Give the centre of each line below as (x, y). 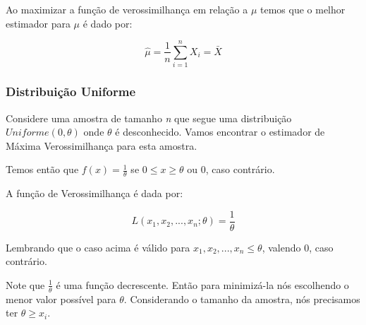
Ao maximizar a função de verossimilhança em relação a (127, 9)
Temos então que (42, 169)
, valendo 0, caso (298, 247)
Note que (25, 284)
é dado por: (108, 23)
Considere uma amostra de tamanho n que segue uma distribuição (149, 118)
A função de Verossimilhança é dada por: (94, 193)
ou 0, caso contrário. (231, 169)
